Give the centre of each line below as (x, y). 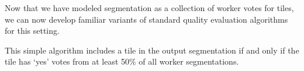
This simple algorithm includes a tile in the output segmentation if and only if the (152, 50)
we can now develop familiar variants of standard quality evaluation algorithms (146, 19)
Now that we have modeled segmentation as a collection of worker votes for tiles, (149, 8)
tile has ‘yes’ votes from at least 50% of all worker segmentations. (122, 61)
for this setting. (32, 31)
